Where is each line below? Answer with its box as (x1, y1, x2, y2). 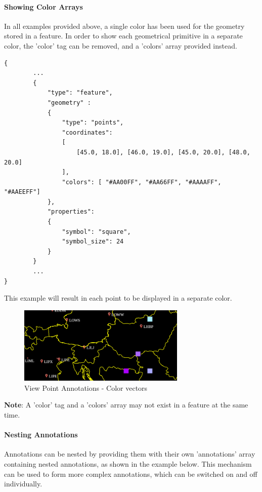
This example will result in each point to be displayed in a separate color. (4, 293, 232, 303)
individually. (4, 478, 42, 489)
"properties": (47, 208, 95, 216)
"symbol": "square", (62, 228, 131, 235)
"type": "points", (62, 119, 124, 127)
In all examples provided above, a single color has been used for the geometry (4, 20, 245, 31)
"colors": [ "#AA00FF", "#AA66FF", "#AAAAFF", (62, 178, 222, 186)
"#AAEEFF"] (4, 188, 40, 196)
